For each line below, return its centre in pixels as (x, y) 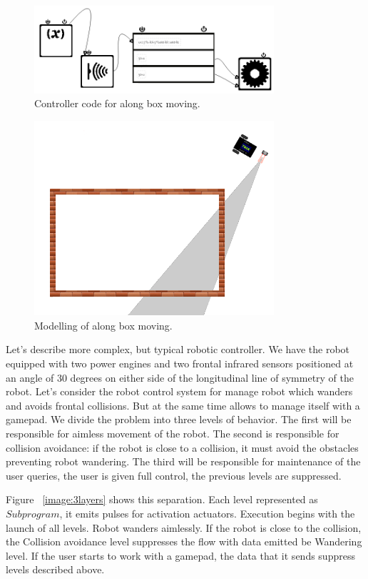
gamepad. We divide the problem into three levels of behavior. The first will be (179, 419)
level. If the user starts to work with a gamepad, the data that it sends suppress (180, 555)
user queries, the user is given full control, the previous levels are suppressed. (174, 475)
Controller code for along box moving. (117, 103)
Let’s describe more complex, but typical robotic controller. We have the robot (178, 349)
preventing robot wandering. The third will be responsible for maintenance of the (183, 461)
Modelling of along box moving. (103, 325)
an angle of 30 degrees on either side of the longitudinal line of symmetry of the (180, 377)
